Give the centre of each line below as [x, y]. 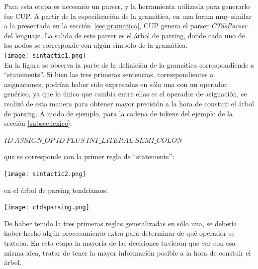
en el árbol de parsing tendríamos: [56, 190]
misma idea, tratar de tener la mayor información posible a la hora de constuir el [128, 252]
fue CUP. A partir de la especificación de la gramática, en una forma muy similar [128, 16]
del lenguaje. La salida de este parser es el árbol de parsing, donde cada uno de [125, 35]
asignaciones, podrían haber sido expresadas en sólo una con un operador [116, 84]
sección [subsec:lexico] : [38, 123]
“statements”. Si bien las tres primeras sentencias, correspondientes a [109, 74]
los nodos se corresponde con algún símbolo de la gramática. [96, 45]
